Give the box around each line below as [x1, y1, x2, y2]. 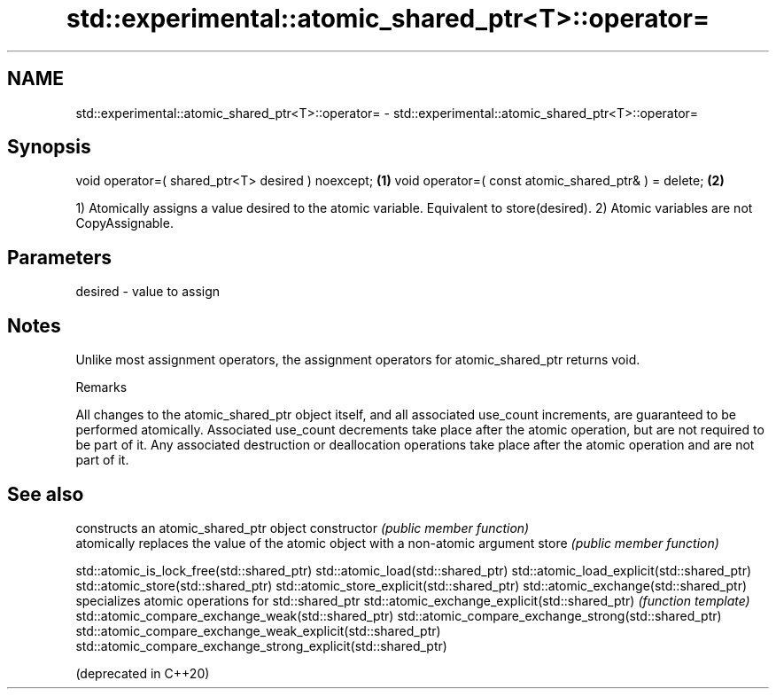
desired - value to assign [75, 284, 221, 300]
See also [7, 482, 84, 505]
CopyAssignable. [75, 215, 174, 231]
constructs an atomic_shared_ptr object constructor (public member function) [75, 520, 530, 536]
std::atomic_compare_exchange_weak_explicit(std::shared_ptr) [75, 622, 441, 638]
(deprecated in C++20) [75, 665, 210, 681]
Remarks [75, 379, 128, 395]
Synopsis [7, 136, 91, 159]
